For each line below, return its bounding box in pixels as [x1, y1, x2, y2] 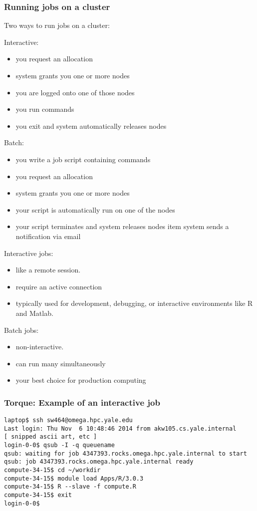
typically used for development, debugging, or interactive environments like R [15, 298, 253, 308]
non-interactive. [15, 341, 64, 352]
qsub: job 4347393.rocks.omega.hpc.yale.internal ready [4, 458, 194, 466]
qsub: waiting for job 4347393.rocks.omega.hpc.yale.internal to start [4, 450, 247, 457]
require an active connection [15, 281, 102, 291]
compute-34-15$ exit [4, 492, 72, 499]
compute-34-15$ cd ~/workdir [4, 467, 101, 474]
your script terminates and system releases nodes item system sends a [15, 221, 229, 232]
